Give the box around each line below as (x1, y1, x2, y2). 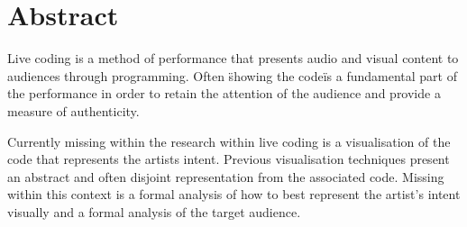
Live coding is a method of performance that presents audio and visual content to (7, 49, 459, 68)
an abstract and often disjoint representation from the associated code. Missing (7, 167, 444, 186)
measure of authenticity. (7, 101, 140, 120)
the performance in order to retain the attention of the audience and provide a (7, 84, 441, 103)
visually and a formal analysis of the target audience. (7, 202, 301, 221)
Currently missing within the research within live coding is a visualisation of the (7, 132, 451, 150)
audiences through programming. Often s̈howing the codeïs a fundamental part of (7, 66, 457, 85)
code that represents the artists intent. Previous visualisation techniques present (7, 150, 450, 168)
